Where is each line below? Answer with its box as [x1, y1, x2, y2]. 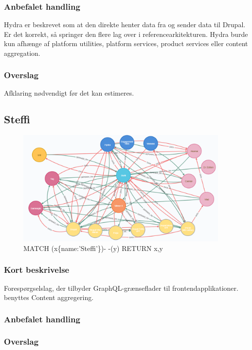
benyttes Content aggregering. [4, 292, 94, 302]
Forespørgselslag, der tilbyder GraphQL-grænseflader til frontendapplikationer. [4, 283, 238, 293]
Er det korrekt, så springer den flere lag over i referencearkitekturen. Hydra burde [4, 29, 248, 39]
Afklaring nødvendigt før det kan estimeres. [4, 87, 134, 98]
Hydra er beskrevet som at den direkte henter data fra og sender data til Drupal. [4, 19, 246, 30]
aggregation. [4, 48, 40, 58]
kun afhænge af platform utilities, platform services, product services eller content [4, 38, 248, 49]
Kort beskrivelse [4, 264, 70, 276]
